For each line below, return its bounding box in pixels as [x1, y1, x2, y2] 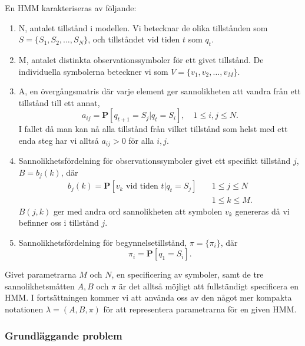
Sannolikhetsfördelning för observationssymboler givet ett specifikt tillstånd [18, 154, 291, 167]
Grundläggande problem [5, 328, 122, 342]
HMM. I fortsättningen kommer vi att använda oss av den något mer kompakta [5, 291, 292, 304]
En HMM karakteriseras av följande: [5, 2, 137, 14]
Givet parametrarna [5, 268, 77, 281]
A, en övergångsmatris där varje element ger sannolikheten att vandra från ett [18, 85, 301, 97]
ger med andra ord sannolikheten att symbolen [53, 205, 223, 217]
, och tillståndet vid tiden [88, 33, 180, 45]
